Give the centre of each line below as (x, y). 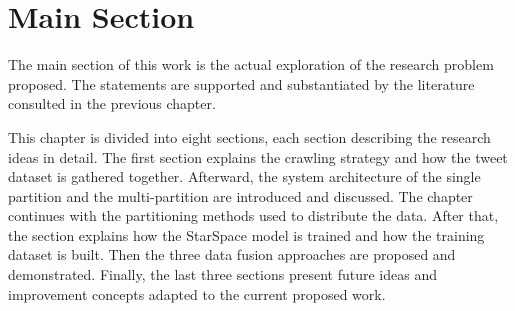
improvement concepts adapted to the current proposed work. (197, 293)
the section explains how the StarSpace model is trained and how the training (246, 234)
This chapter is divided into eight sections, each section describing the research (249, 136)
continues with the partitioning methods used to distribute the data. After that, (253, 215)
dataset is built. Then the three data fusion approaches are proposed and (232, 254)
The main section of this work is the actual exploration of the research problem (251, 64)
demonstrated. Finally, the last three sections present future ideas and (222, 274)
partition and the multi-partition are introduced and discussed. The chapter (240, 195)
